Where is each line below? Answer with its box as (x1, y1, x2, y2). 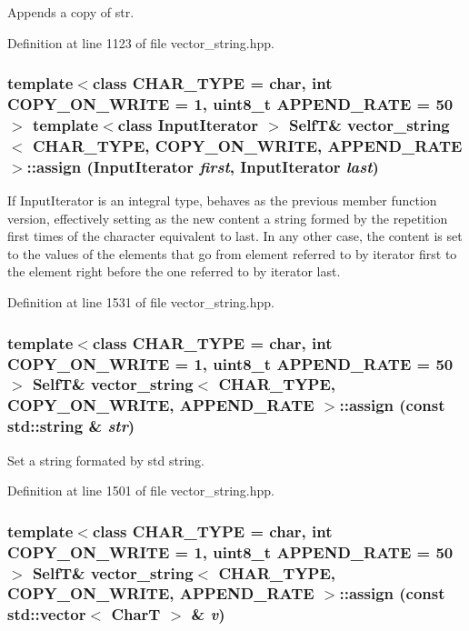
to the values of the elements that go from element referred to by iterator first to (7, 244, 457, 263)
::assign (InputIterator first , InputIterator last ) (26, 155, 379, 177)
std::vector (7, 603, 86, 626)
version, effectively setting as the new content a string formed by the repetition (7, 208, 448, 227)
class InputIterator (117, 113, 258, 135)
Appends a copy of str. (7, 3, 135, 21)
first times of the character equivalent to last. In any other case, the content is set (7, 226, 463, 245)
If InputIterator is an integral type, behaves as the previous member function (7, 191, 437, 210)
